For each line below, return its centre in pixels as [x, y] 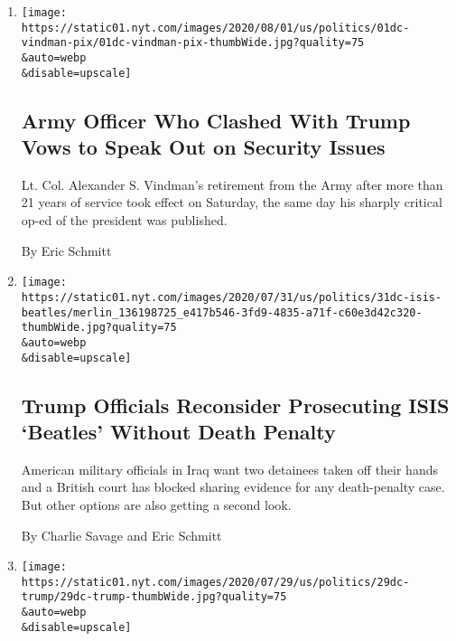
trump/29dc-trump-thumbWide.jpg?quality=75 [154, 597]
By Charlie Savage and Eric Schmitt [121, 535]
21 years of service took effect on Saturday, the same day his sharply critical [232, 202]
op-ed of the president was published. [124, 220]
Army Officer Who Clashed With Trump [216, 120]
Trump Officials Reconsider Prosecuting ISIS [235, 405]
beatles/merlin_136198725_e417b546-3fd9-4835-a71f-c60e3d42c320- [222, 312]
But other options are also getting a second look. [156, 504]
